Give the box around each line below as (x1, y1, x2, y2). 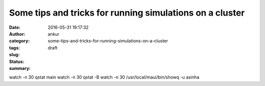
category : (9, 38, 30, 44)
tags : (9, 44, 20, 51)
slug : (9, 52, 20, 58)
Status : (9, 59, 25, 64)
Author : (9, 31, 26, 37)
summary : (9, 65, 31, 71)
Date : (9, 24, 21, 30)
